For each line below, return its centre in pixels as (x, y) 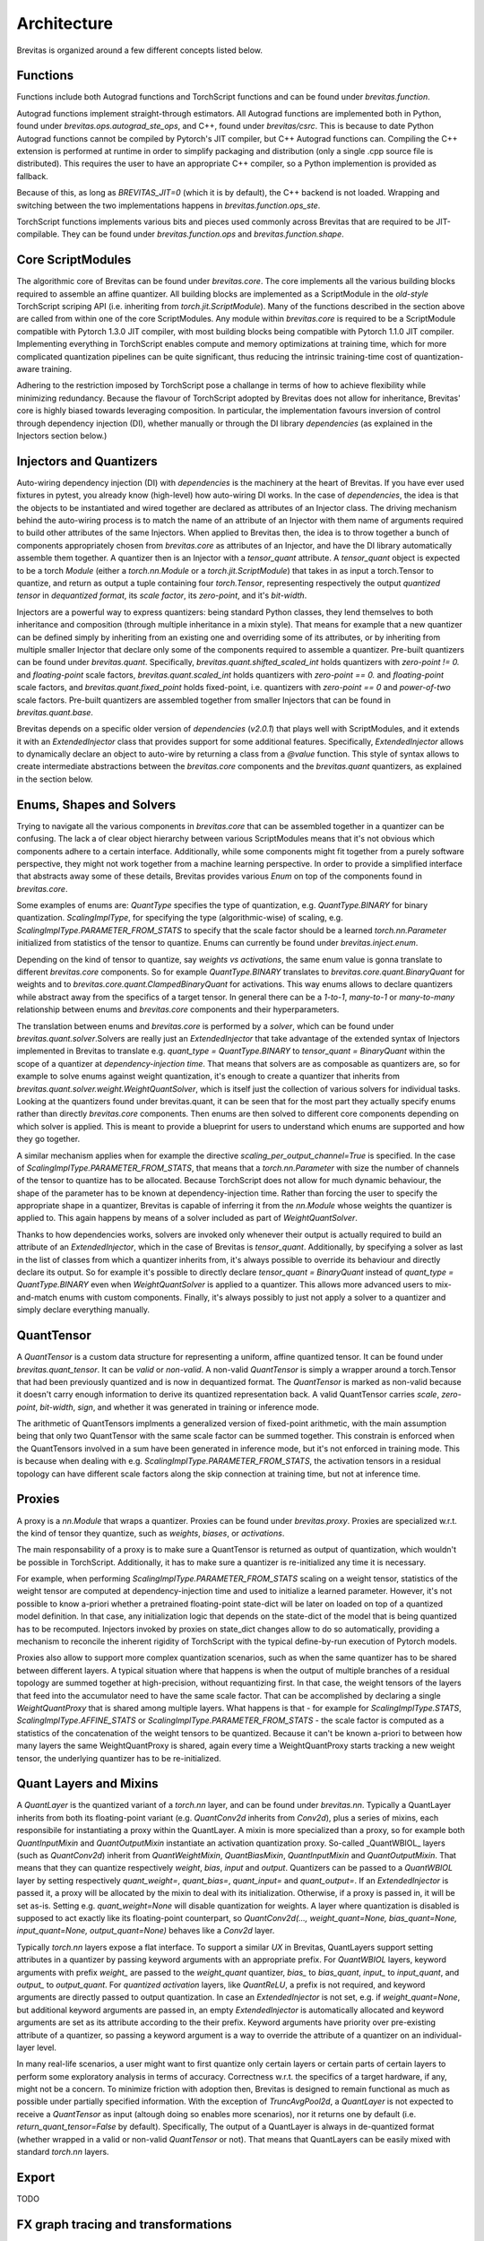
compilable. (38, 234)
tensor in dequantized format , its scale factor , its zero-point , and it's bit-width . (162, 595)
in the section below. (55, 779)
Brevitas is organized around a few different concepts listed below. (140, 50)
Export (36, 2177)
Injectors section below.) (62, 436)
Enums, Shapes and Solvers (96, 805)
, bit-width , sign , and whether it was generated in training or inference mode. (177, 1406)
